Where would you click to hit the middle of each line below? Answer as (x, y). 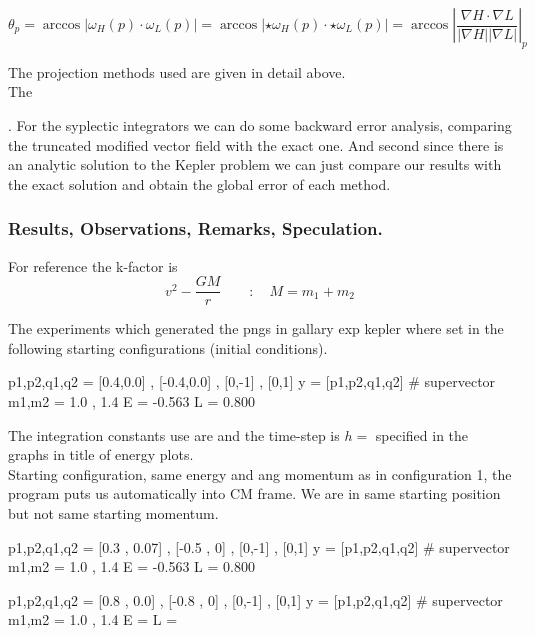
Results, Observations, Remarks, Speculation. (195, 228)
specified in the (422, 434)
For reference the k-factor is (93, 265)
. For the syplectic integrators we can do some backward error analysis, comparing (260, 124)
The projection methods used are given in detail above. (177, 71)
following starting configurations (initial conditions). (168, 347)
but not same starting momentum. (113, 512)
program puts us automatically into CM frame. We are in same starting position (254, 493)
